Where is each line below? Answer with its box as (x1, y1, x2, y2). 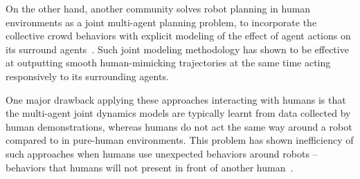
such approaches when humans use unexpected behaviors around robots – (6, 146, 318, 160)
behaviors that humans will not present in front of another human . (6, 160, 294, 174)
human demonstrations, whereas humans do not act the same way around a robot (6, 119, 352, 133)
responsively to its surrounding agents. (6, 68, 169, 83)
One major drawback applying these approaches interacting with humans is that (6, 92, 346, 106)
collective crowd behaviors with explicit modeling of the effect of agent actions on (6, 28, 351, 43)
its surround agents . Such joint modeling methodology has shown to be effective (6, 41, 349, 56)
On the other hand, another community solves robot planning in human (6, 1, 311, 15)
